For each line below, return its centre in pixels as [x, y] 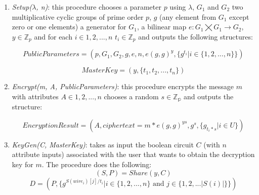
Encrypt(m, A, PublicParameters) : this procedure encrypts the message [123, 86]
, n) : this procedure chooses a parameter [99, 7]
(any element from [188, 16]
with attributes [35, 96]
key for [23, 164]
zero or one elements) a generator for [69, 27]
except [239, 16]
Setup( [22, 7]
